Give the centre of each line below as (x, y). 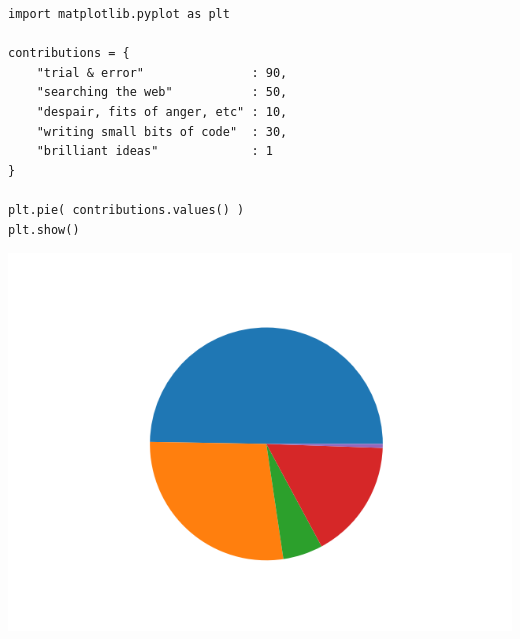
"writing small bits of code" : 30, (162, 131)
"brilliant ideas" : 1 (154, 151)
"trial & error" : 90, (162, 72)
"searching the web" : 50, (162, 92)
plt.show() (44, 229)
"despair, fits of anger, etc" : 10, (162, 111)
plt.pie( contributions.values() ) (126, 209)
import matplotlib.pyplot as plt (119, 14)
